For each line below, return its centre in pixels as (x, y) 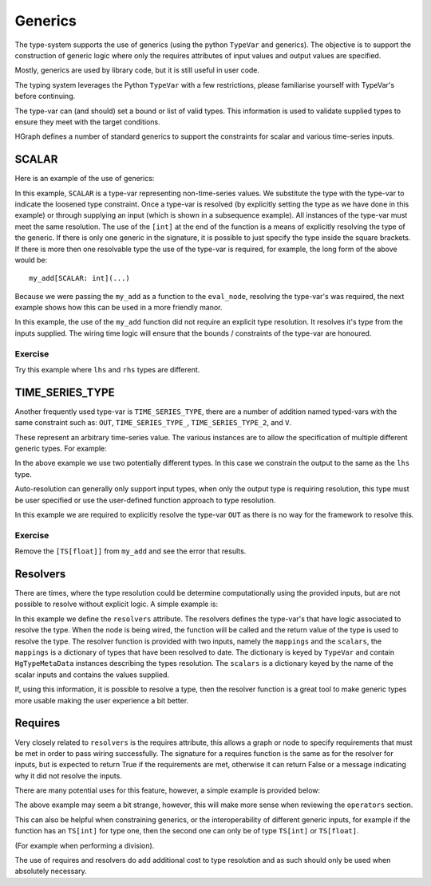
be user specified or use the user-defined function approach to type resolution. (145, 500)
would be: (31, 260)
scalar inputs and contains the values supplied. (92, 675)
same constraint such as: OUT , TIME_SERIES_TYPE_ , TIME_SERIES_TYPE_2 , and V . (153, 423)
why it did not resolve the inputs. (69, 776)
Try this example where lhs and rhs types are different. (107, 370)
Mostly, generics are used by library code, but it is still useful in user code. (137, 70)
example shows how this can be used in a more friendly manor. (119, 308)
